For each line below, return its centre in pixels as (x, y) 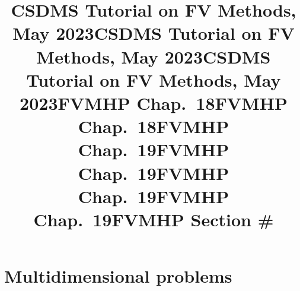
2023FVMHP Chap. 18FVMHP (154, 102)
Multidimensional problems (118, 276)
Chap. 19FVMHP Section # (154, 219)
